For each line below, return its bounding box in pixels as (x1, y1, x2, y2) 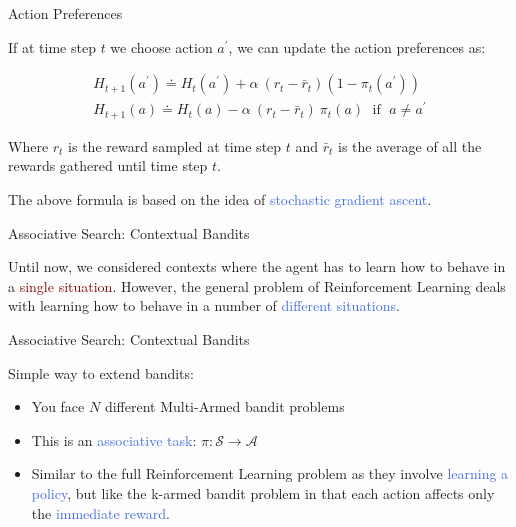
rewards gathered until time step (8, 155, 208, 176)
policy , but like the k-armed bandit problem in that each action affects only (31, 482, 495, 503)
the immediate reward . (31, 502, 170, 523)
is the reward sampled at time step (68, 135, 282, 156)
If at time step (8, 36, 96, 57)
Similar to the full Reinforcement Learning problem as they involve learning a (31, 463, 509, 484)
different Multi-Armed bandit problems (104, 396, 345, 417)
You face (31, 396, 85, 417)
